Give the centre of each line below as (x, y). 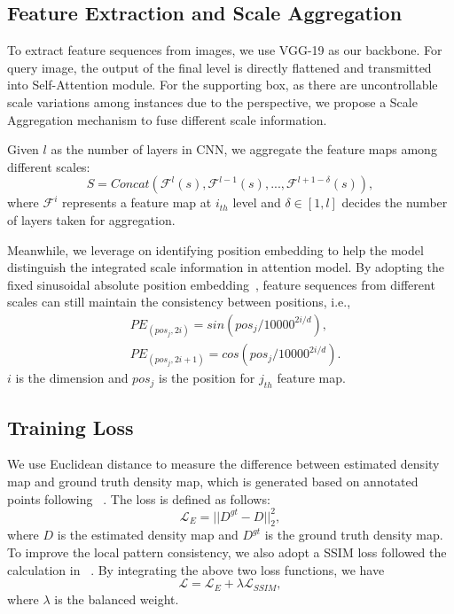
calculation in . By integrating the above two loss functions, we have (196, 569)
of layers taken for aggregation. (91, 219)
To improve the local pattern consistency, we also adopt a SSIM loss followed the (227, 552)
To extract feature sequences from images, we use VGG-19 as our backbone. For (225, 50)
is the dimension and (72, 378)
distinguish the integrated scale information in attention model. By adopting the (226, 267)
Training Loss (70, 427)
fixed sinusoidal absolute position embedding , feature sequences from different (221, 284)
